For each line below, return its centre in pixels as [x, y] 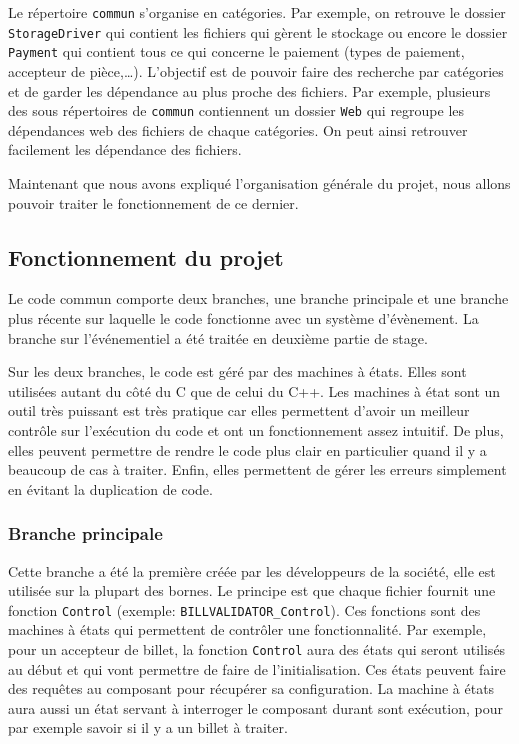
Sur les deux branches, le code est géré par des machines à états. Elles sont [237, 371]
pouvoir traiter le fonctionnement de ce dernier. [153, 202]
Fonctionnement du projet [146, 256]
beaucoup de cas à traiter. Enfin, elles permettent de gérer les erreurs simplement [257, 469]
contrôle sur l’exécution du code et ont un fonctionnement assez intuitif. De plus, [256, 429]
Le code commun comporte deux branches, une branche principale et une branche [258, 298]
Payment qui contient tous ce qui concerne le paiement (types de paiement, [236, 51]
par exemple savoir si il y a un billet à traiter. [148, 727]
